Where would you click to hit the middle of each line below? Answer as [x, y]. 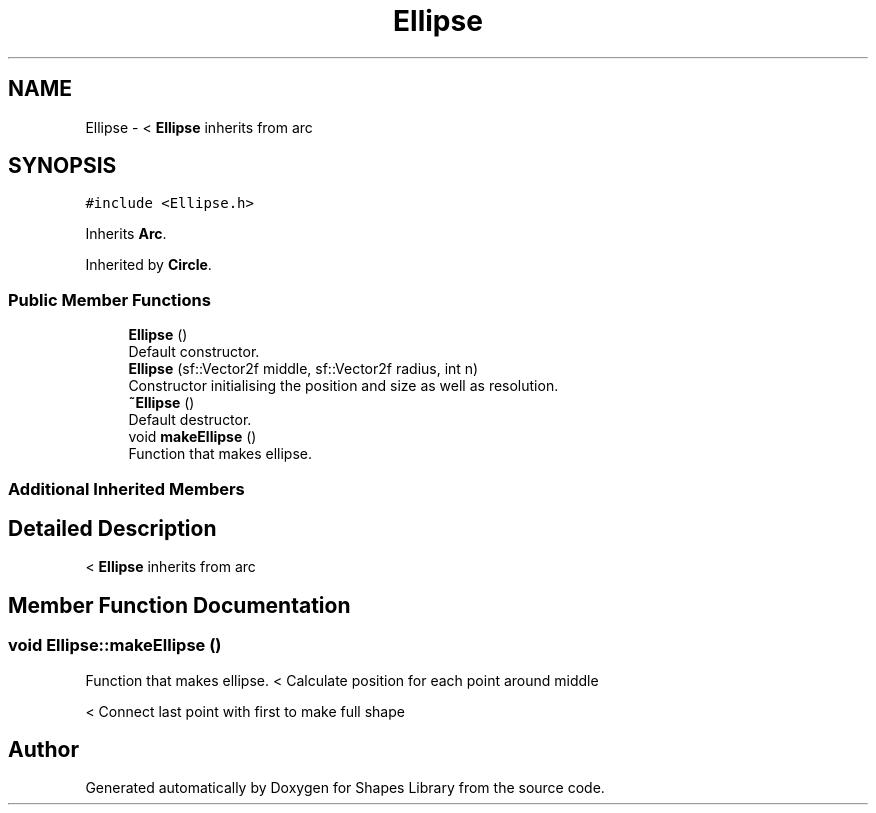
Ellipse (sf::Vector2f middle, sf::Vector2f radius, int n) [303, 369]
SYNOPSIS [62, 166]
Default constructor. [194, 352]
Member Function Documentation [179, 605]
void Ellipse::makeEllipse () [115, 645]
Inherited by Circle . [148, 265]
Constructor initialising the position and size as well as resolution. [343, 386]
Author [43, 750]
